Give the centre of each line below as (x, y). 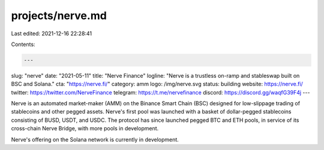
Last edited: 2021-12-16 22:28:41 (52, 33)
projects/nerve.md (59, 16)
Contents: (23, 44)
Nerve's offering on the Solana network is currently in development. (95, 139)
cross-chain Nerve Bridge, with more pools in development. (85, 128)
